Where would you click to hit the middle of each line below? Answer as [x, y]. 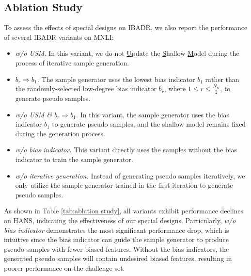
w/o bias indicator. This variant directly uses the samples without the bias [126, 150]
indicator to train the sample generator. [74, 159]
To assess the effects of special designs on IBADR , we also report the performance [126, 27]
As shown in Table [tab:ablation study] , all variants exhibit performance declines [124, 211]
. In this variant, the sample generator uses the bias [152, 114]
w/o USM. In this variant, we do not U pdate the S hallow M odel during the [127, 53]
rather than [222, 79]
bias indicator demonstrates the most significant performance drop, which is [117, 230]
